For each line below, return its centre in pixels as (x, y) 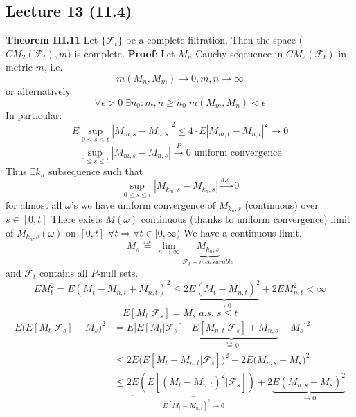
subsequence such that (96, 170)
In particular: (34, 114)
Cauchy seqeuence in (239, 53)
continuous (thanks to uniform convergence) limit (246, 219)
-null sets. (118, 272)
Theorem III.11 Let (52, 40)
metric (19, 67)
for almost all (34, 204)
